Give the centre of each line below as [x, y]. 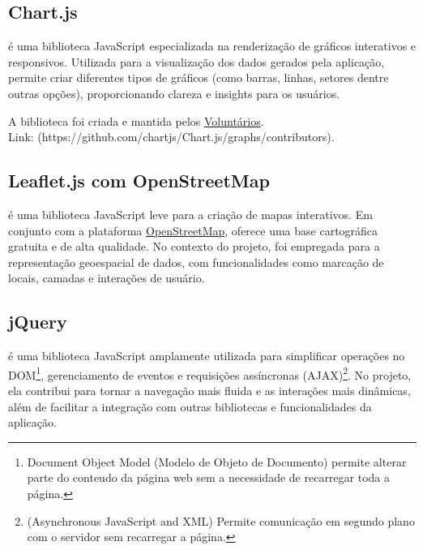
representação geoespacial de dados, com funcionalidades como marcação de [196, 262]
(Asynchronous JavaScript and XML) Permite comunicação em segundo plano [221, 520]
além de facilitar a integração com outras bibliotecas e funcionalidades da [190, 406]
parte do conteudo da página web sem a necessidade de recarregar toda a [209, 477]
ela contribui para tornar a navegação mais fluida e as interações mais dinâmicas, [209, 390]
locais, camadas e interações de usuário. [107, 278]
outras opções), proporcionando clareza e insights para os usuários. [174, 93]
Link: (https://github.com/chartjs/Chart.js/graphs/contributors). [171, 137]
